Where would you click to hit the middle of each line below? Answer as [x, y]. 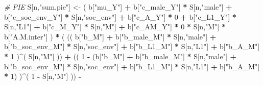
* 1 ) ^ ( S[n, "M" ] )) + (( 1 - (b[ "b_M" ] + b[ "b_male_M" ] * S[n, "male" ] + [121, 56]
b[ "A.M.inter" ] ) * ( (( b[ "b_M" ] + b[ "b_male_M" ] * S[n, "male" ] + [110, 36]
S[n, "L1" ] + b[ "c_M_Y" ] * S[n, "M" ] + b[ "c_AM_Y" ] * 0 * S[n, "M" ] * [115, 27]
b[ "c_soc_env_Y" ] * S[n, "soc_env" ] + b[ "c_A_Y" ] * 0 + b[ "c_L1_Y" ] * [120, 16]
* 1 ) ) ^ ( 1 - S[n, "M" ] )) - [43, 76]
